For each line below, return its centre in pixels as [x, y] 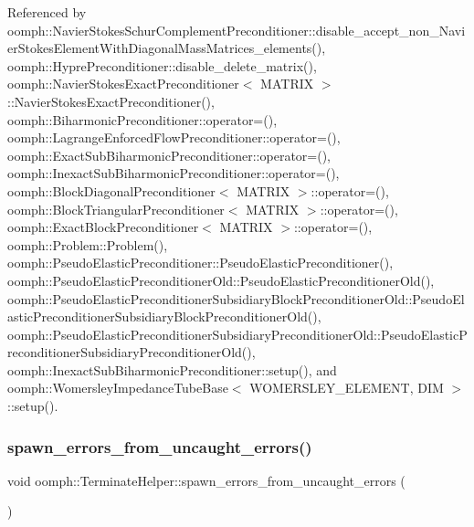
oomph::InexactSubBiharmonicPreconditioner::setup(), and [172, 369]
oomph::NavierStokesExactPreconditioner [123, 84]
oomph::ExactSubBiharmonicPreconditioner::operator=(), [169, 155]
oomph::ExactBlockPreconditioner [103, 227]
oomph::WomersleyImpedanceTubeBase [118, 388]
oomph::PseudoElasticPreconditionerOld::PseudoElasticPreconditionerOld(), [221, 280]
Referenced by [47, 12]
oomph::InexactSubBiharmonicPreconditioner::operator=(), [174, 173]
